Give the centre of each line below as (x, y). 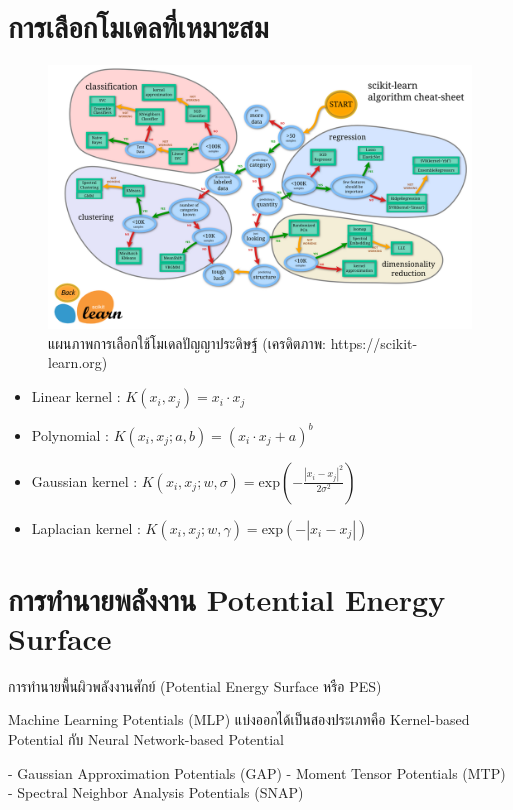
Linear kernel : (76, 396)
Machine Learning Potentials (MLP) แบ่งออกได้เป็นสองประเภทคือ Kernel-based (239, 719)
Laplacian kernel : (86, 527)
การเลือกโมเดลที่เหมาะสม (138, 26)
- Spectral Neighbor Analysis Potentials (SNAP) (156, 792)
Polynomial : (70, 434)
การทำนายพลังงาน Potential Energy (227, 598)
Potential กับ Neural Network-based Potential (146, 739)
